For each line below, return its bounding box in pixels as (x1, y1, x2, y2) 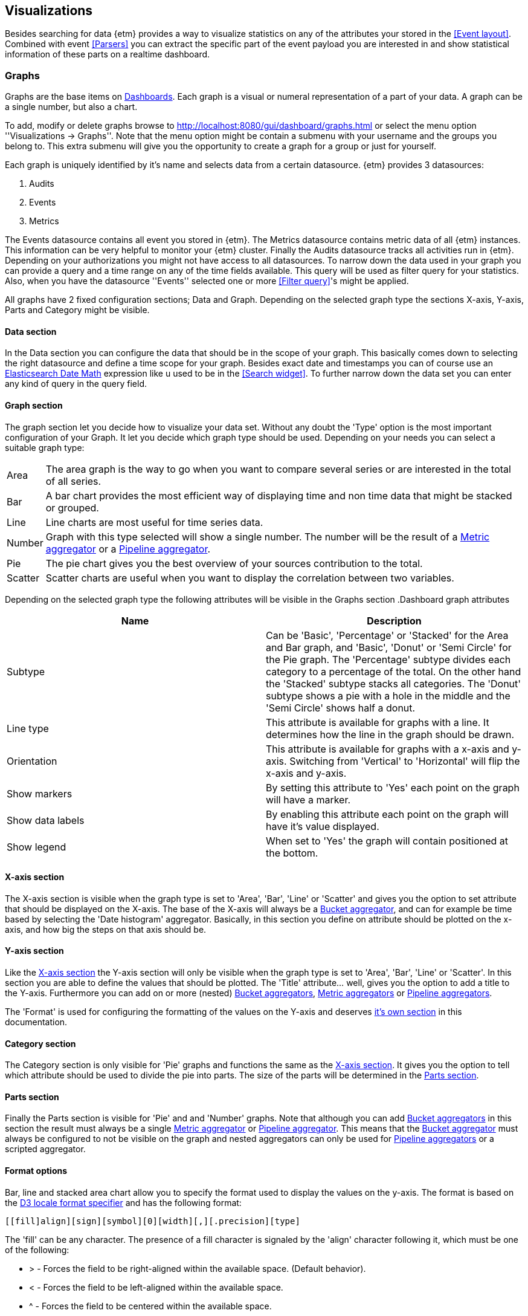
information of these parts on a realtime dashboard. (5, 49, 210, 60)
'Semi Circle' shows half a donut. (266, 701, 416, 714)
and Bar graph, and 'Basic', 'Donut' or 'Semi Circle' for (266, 641, 512, 653)
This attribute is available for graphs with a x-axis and (266, 742, 509, 755)
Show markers (7, 787, 72, 800)
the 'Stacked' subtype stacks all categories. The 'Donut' (266, 677, 521, 690)
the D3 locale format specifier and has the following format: (5, 1197, 242, 1208)
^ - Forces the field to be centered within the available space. (29, 1300, 272, 1311)
